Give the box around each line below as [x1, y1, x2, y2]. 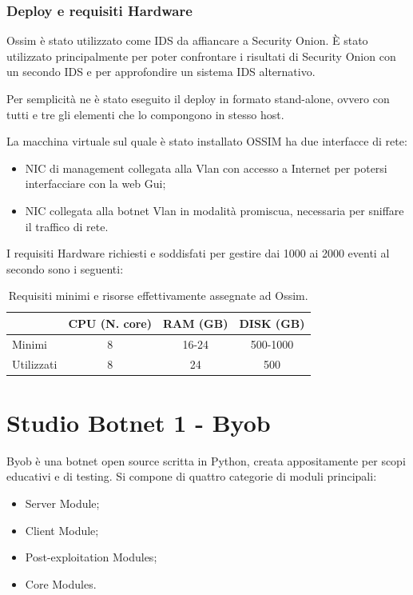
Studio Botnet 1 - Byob [6, 405, 271, 438]
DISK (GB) [239, 314, 305, 331]
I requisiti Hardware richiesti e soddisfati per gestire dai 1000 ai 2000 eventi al [6, 245, 390, 262]
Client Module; [25, 521, 99, 538]
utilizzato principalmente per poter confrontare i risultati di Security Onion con [6, 47, 396, 64]
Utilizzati [12, 355, 58, 372]
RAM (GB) [162, 314, 228, 331]
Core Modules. [25, 575, 97, 592]
